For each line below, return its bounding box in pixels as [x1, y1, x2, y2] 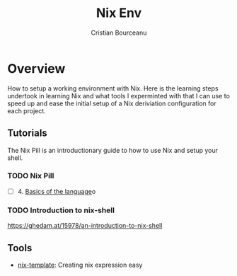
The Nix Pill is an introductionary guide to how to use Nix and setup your [7, 146, 218, 154]
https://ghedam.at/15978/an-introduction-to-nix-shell [7, 222, 163, 230]
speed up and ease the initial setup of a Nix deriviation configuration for [7, 99, 217, 108]
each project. [7, 106, 46, 115]
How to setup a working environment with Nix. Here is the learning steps [7, 84, 219, 93]
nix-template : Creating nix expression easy [17, 260, 143, 269]
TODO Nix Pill [7, 171, 54, 181]
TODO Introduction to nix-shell [7, 205, 115, 215]
